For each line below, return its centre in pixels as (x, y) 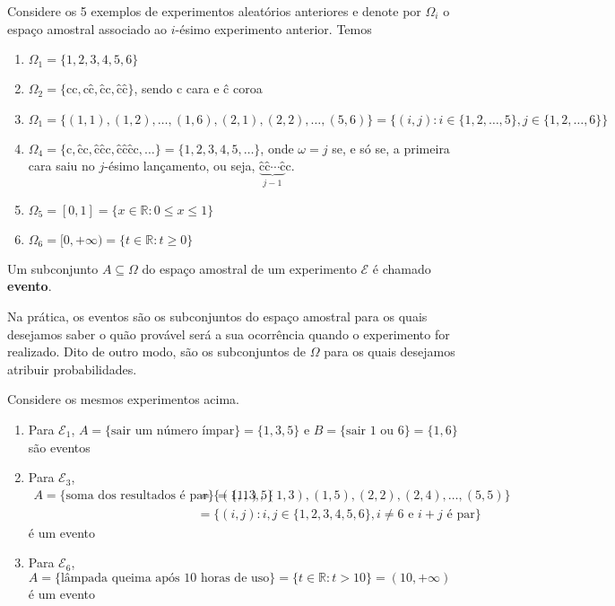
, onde (277, 148)
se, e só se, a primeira (391, 148)
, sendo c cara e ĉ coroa (198, 88)
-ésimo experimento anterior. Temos (273, 28)
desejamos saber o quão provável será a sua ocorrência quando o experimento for (229, 334)
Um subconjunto (53, 268)
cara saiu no (61, 166)
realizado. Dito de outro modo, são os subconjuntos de (157, 351)
